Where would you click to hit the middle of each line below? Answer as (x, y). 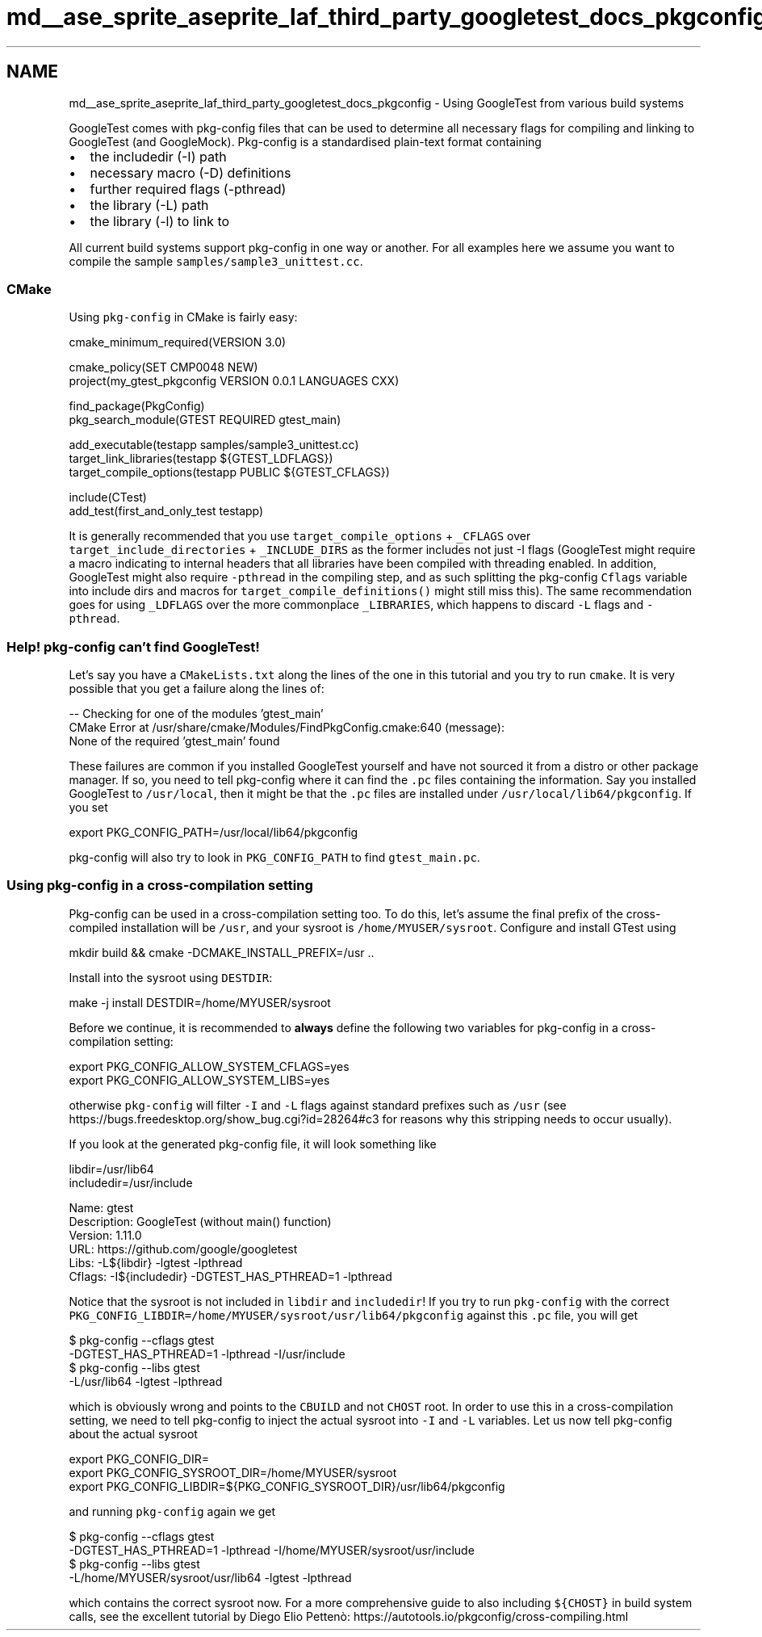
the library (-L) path (149, 205)
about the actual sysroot (133, 1433)
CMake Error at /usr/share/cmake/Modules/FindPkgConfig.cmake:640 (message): (287, 728)
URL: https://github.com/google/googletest (183, 1249)
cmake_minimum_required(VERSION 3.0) (178, 342)
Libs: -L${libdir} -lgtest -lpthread (156, 1262)
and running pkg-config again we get (172, 1511)
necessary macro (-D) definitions (190, 172)
